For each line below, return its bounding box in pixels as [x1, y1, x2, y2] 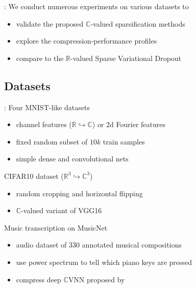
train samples [103, 136, 145, 147]
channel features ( [16, 119, 72, 130]
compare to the [16, 52, 64, 63]
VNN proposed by [68, 274, 125, 284]
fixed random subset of [16, 136, 88, 147]
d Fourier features [110, 119, 165, 130]
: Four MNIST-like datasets [4, 101, 90, 112]
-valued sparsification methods [90, 18, 185, 29]
